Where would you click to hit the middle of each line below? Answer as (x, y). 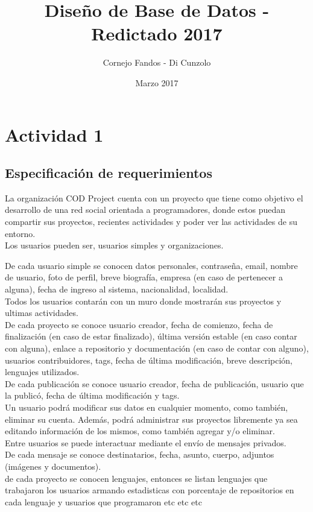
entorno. (20, 233)
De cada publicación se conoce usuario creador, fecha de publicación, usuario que (154, 383)
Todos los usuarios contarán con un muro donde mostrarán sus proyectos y (143, 301)
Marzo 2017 (157, 82)
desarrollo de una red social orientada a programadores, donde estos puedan (145, 210)
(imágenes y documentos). (53, 466)
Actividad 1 (54, 134)
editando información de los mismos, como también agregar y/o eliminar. (140, 431)
